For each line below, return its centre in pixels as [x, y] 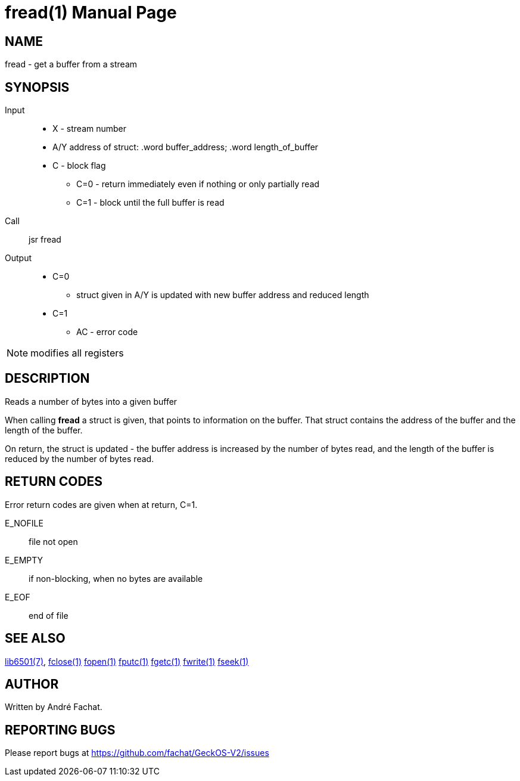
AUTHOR [32, 684]
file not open [53, 541]
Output [18, 258]
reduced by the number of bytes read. [80, 458]
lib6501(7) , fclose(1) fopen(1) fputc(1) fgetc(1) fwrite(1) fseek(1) [127, 661]
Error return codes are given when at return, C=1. [101, 504]
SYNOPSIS [37, 87]
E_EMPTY [24, 560]
